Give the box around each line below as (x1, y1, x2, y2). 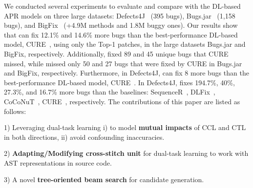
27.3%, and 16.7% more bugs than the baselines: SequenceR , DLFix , (4, 87, 215, 97)
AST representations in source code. (4, 157, 112, 168)
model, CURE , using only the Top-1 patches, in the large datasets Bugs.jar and (4, 39, 246, 49)
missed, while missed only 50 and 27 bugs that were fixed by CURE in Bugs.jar (4, 58, 242, 68)
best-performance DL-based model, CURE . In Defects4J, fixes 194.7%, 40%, (4, 77, 235, 87)
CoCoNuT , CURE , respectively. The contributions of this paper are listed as (4, 96, 240, 106)
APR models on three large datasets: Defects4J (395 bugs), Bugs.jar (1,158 (4, 10, 235, 20)
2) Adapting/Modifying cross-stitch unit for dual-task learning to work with (4, 148, 249, 158)
